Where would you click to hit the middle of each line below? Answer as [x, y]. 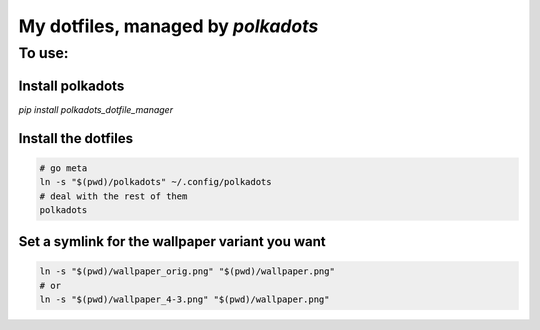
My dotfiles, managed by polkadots [168, 26]
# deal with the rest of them [113, 196]
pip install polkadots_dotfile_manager [96, 109]
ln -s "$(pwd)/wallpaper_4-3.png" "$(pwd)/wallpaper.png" [184, 299]
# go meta [63, 168]
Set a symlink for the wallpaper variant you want [172, 241]
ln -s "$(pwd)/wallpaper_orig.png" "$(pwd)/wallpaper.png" [187, 271]
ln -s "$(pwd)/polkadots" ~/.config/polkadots [155, 182]
